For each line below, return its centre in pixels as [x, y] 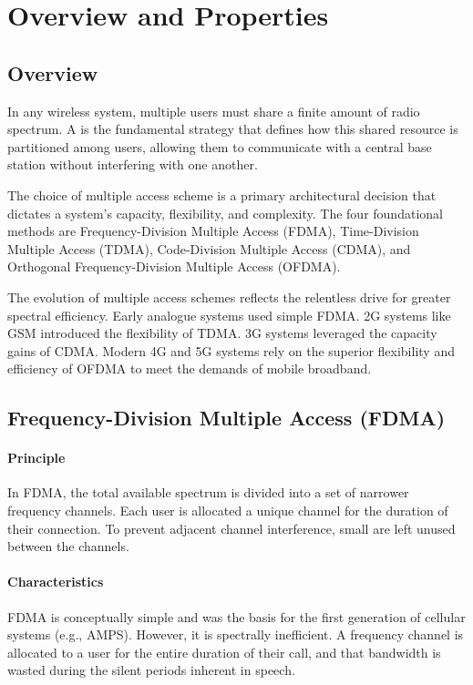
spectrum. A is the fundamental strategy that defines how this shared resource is [233, 129]
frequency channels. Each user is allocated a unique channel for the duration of [228, 511]
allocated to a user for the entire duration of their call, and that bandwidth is [224, 652]
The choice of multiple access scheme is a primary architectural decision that [222, 194]
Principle [36, 458]
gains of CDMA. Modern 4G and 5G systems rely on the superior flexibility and [231, 350]
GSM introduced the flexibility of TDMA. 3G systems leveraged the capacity [222, 333]
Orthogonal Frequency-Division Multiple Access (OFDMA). [174, 266]
